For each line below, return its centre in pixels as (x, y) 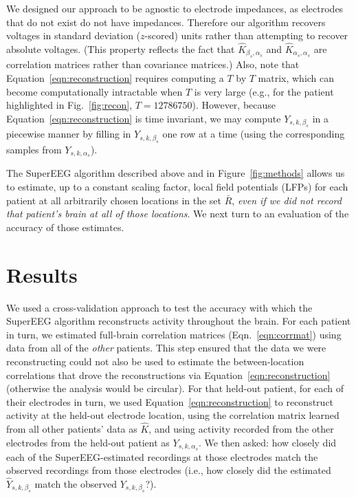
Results (42, 274)
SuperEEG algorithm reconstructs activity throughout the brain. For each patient (179, 321)
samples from (34, 149)
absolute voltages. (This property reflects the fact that (121, 49)
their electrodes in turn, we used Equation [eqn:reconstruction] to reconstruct (170, 401)
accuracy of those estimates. (65, 227)
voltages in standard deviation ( (74, 35)
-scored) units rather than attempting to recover (246, 35)
